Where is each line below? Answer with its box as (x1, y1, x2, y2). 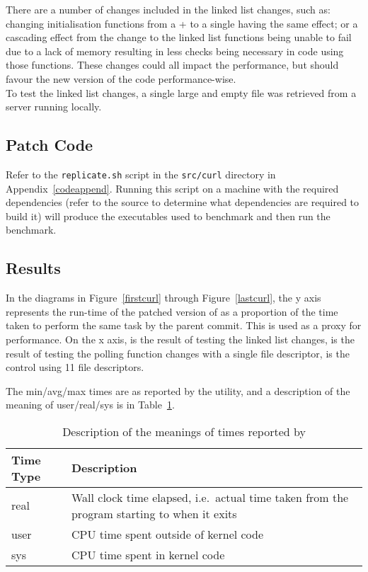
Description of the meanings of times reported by (62, 423, 306, 440)
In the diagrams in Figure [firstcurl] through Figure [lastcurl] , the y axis (6, 290, 321, 305)
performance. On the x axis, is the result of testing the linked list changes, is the (6, 331, 355, 346)
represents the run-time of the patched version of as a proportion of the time (6, 304, 338, 319)
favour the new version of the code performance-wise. (6, 71, 236, 86)
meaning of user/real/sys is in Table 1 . (6, 397, 175, 412)
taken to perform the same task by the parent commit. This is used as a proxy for (6, 318, 362, 333)
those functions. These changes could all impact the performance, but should (6, 57, 339, 72)
